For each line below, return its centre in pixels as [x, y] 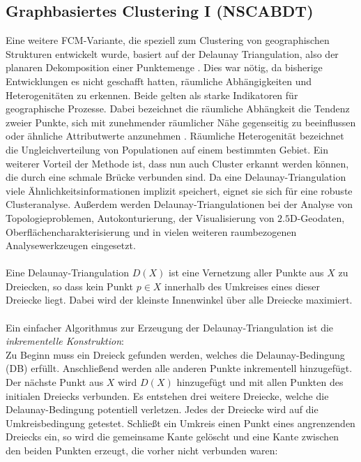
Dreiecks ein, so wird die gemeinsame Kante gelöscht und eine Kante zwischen [172, 437]
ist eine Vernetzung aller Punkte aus [246, 273]
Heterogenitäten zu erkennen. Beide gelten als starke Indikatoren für [152, 95]
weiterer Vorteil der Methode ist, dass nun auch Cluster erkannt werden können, [177, 163]
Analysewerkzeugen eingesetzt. [71, 245]
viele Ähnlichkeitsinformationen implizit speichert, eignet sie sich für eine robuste [179, 190]
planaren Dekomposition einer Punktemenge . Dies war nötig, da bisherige [164, 67]
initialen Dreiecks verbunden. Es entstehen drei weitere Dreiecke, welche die [167, 395]
